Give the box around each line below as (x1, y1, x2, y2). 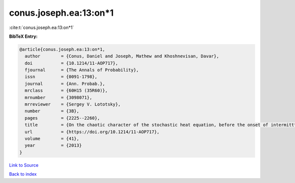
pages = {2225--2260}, (25, 115, 100, 121)
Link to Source (9, 162, 39, 168)
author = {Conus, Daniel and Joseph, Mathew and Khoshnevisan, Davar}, (25, 53, 219, 59)
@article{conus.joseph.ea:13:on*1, (19, 47, 105, 52)
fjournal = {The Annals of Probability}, (25, 67, 139, 73)
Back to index (9, 171, 37, 177)
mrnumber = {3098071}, (25, 95, 92, 100)
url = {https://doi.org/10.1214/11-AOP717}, (25, 129, 160, 134)
